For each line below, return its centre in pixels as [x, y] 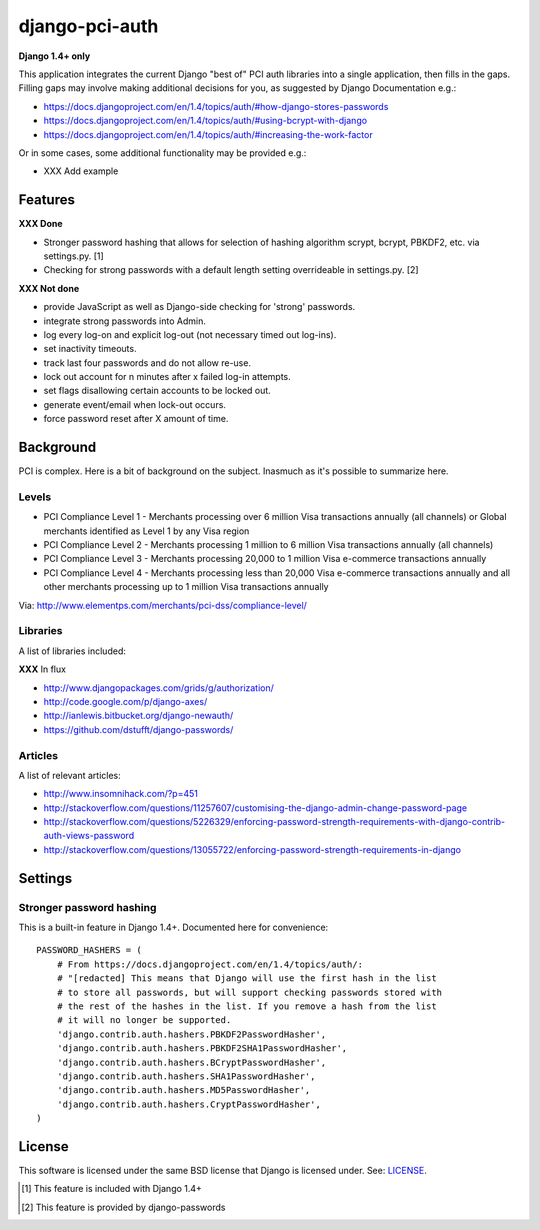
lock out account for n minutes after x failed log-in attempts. [167, 377]
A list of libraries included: [72, 651]
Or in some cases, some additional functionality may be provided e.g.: [162, 152]
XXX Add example [81, 171]
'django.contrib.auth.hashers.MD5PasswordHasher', [183, 1090]
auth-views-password [89, 836]
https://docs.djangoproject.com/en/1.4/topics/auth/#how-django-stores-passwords [216, 106]
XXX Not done [49, 288]
